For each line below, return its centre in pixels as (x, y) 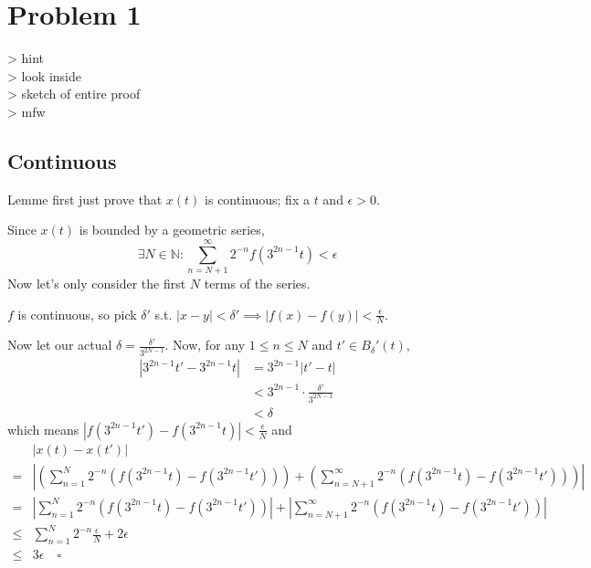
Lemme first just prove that (85, 199)
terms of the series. (257, 284)
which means (43, 429)
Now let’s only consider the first (97, 284)
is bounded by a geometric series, (172, 230)
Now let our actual (60, 345)
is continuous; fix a (257, 199)
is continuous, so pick (77, 314)
